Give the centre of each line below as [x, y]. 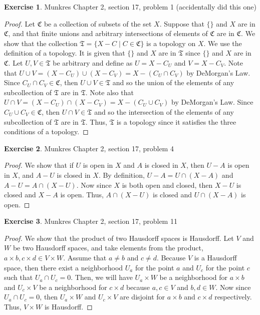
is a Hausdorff [215, 258]
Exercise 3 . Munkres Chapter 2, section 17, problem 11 [91, 221]
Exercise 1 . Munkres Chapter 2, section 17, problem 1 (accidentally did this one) [130, 7]
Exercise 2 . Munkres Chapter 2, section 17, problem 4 [89, 148]
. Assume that [85, 258]
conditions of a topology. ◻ [46, 131]
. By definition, [121, 175]
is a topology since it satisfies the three [176, 121]
